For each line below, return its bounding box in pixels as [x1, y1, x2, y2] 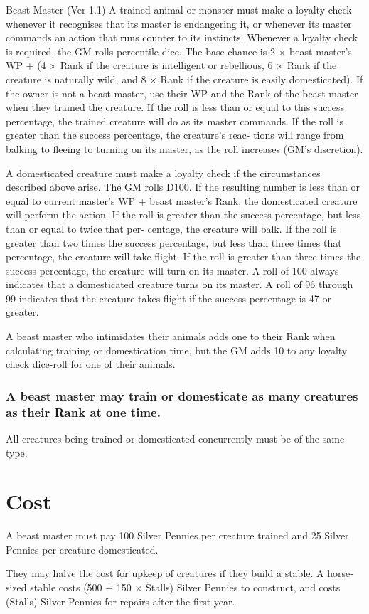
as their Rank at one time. [6, 403, 161, 420]
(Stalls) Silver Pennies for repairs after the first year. [6, 593, 235, 608]
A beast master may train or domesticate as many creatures [6, 386, 358, 404]
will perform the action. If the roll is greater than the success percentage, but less [6, 207, 361, 222]
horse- [327, 566, 353, 581]
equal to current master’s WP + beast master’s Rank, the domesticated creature [6, 193, 358, 208]
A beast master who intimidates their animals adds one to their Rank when [6, 329, 336, 344]
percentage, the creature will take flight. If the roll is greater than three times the [6, 249, 361, 264]
